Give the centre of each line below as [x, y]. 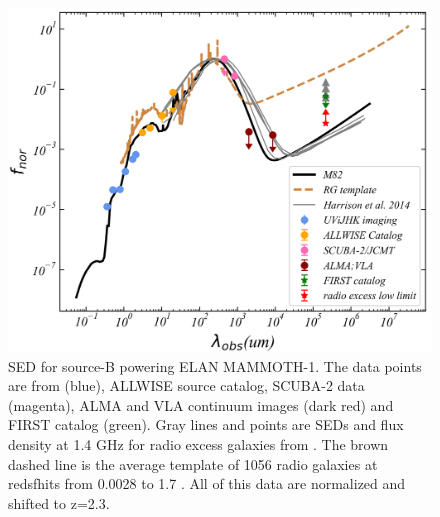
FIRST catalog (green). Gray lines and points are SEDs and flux [206, 424]
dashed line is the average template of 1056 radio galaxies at [193, 463]
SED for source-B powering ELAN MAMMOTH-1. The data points [215, 365]
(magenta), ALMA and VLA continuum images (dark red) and [201, 404]
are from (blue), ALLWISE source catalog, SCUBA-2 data [186, 385]
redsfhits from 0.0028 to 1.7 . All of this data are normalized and [207, 483]
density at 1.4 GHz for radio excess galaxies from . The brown [198, 444]
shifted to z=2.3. [59, 502]
